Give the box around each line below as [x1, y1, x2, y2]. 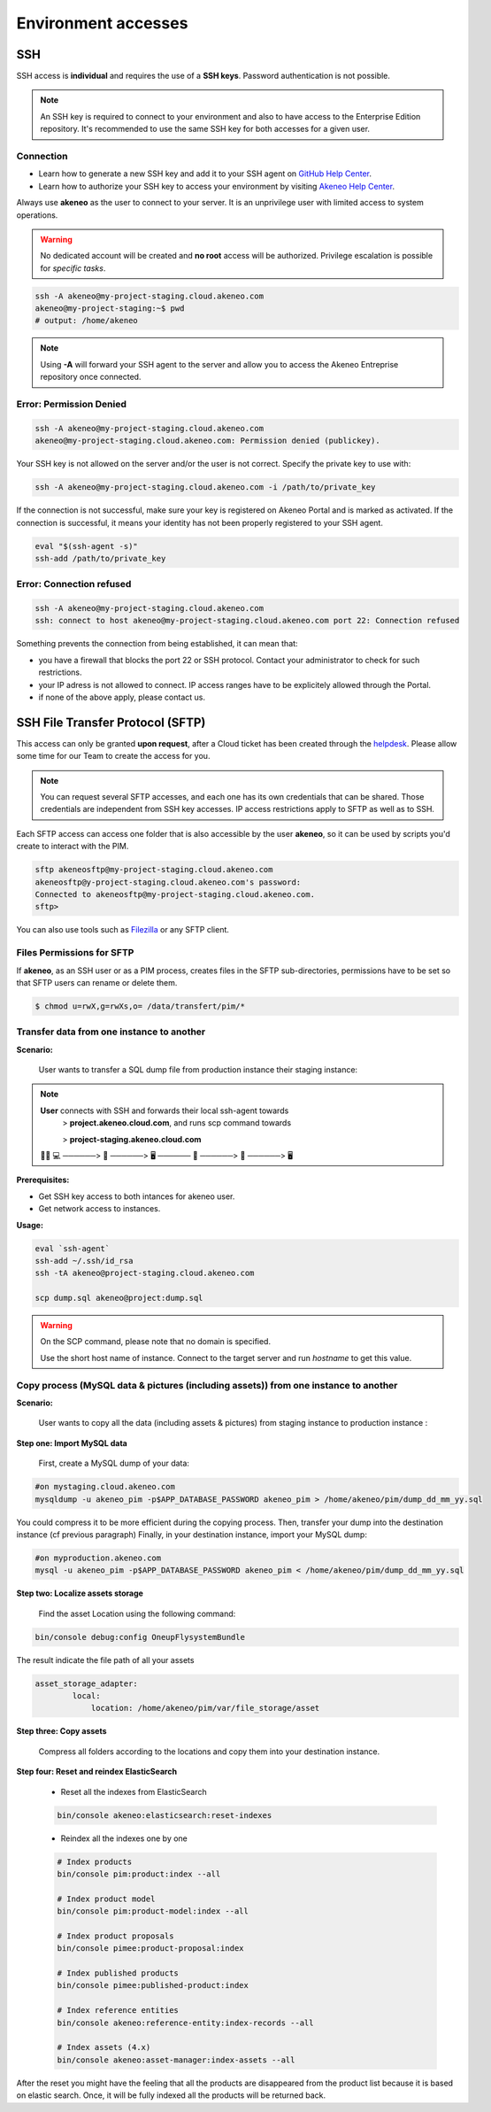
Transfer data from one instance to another [16, 1025, 206, 1038]
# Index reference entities [57, 2006, 179, 2015]
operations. [16, 209, 58, 220]
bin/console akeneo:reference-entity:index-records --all [57, 2017, 314, 2028]
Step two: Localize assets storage [16, 1588, 143, 1598]
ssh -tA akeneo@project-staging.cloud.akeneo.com [35, 1268, 255, 1279]
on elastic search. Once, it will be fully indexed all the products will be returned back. [16, 2090, 326, 2100]
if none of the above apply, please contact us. [38, 692, 205, 702]
